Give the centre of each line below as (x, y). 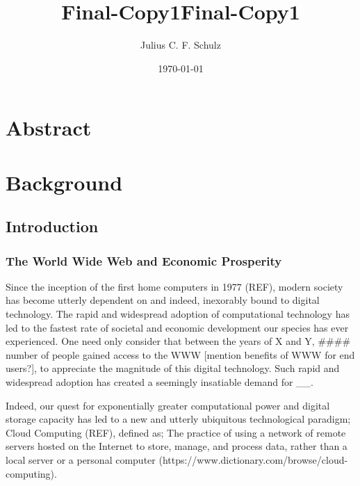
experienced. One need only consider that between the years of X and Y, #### (178, 341)
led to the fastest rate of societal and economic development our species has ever (177, 327)
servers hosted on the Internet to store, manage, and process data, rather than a (177, 446)
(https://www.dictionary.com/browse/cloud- (253, 460)
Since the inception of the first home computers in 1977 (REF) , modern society (174, 286)
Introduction (52, 226)
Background (64, 182)
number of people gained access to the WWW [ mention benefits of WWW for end (180, 354)
